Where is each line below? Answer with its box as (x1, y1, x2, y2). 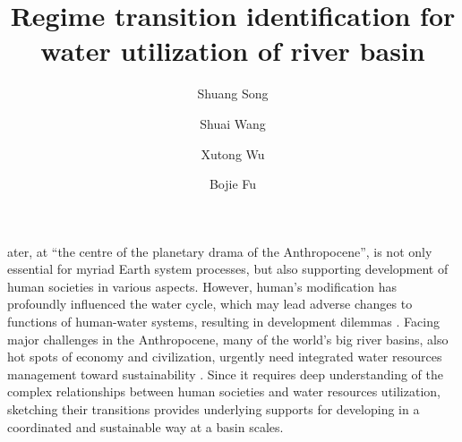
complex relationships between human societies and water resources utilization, (7, 382, 441, 401)
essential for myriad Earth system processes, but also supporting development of (7, 259, 449, 278)
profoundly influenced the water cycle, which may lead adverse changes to (7, 294, 413, 313)
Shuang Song (197, 84, 269, 103)
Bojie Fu (209, 174, 257, 193)
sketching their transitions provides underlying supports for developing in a (7, 400, 420, 419)
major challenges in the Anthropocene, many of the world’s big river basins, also (7, 329, 449, 348)
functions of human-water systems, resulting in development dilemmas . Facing (7, 312, 440, 331)
